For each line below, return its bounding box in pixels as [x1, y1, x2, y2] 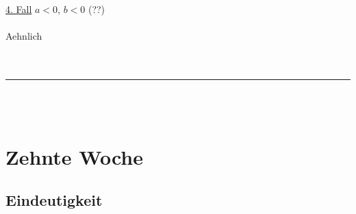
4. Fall [5, 2, 32, 16]
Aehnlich [5, 29, 42, 43]
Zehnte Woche [5, 142, 143, 170]
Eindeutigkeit [5, 189, 103, 211]
